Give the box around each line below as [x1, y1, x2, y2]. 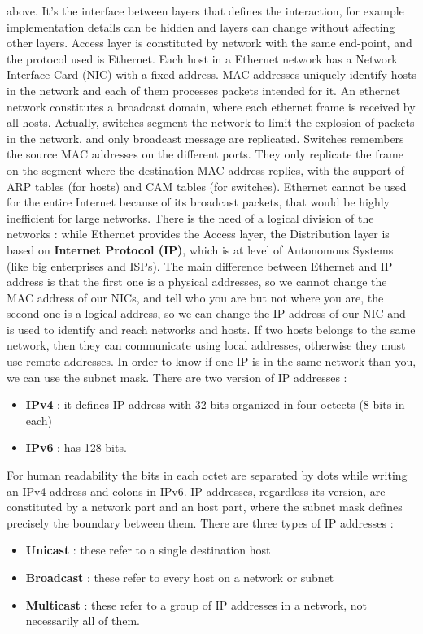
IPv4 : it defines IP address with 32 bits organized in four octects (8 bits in [25, 396, 405, 413]
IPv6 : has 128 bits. [25, 439, 127, 456]
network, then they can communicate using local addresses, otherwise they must [7, 337, 406, 354]
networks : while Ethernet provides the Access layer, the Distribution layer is [7, 225, 390, 242]
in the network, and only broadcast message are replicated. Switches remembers [7, 129, 404, 146]
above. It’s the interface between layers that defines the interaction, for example [7, 2, 404, 19]
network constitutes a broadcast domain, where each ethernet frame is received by [7, 98, 416, 115]
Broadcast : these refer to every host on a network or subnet [25, 569, 334, 585]
